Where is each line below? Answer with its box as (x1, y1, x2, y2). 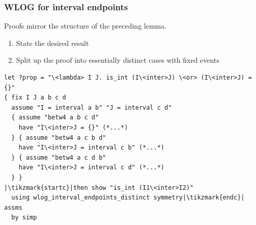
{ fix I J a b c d (4, 94, 66, 102)
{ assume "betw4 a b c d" (11, 114, 99, 121)
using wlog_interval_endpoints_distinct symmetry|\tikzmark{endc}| (11, 194, 245, 202)
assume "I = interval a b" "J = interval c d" (11, 104, 172, 111)
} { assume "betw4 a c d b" (11, 154, 106, 161)
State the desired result (16, 37, 89, 48)
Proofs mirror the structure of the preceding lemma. (4, 20, 167, 31)
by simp (11, 214, 37, 221)
